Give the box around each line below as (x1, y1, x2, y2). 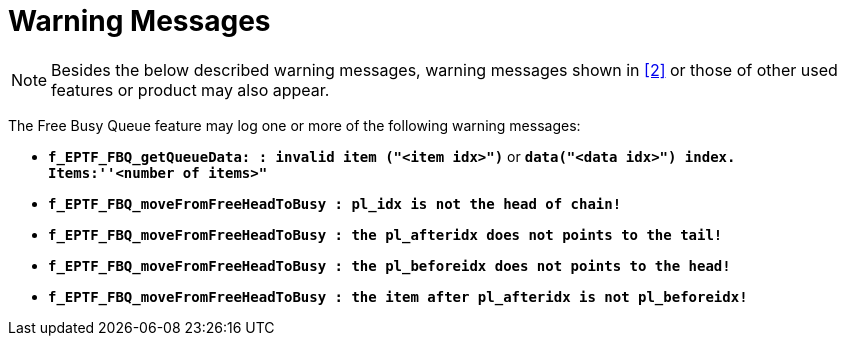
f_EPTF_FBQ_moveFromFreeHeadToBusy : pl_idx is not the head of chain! (48, 195, 622, 212)
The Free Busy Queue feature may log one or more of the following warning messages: (8, 116, 581, 134)
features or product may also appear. (51, 79, 330, 100)
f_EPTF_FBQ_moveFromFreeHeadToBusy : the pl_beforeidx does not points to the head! (48, 257, 731, 274)
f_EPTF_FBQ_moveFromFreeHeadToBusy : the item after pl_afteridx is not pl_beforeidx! (48, 288, 748, 305)
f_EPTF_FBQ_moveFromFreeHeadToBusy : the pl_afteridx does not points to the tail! (48, 226, 723, 243)
